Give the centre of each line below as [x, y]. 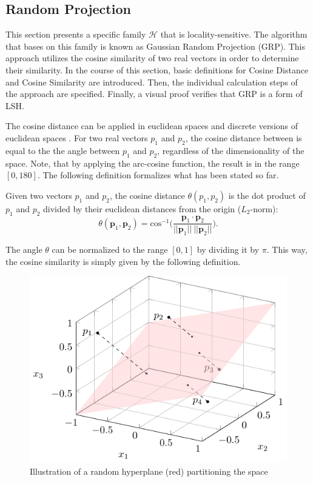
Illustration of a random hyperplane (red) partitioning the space [149, 471]
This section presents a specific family [76, 34]
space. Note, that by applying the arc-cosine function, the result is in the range [153, 163]
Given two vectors [39, 195]
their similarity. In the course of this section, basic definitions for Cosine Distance [157, 69]
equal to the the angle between [63, 150]
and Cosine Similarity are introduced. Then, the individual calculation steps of [152, 82]
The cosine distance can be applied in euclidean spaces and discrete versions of [152, 126]
